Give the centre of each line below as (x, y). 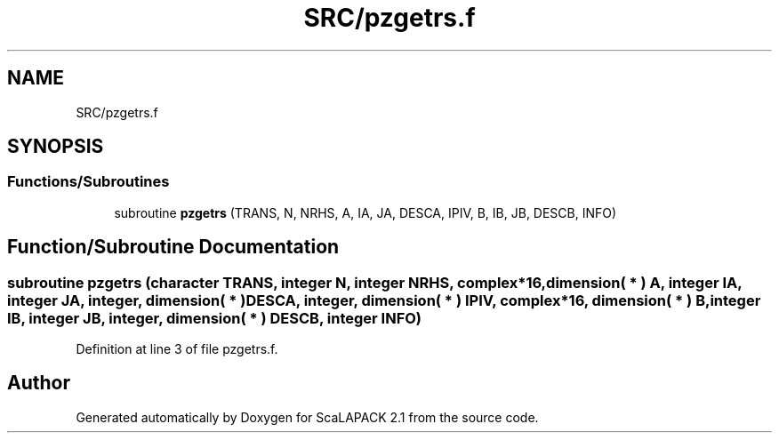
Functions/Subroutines (88, 182)
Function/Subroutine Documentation (173, 247)
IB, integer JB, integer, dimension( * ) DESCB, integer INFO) (215, 318)
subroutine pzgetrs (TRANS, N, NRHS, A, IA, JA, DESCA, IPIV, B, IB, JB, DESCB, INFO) (365, 212)
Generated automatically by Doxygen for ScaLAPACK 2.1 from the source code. (307, 417)
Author (39, 383)
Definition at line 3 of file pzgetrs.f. (177, 349)
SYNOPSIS (56, 147)
